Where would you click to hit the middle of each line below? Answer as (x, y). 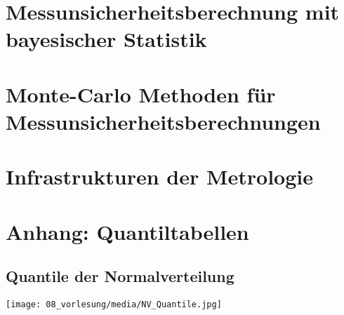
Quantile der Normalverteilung (120, 276)
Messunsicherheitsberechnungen (163, 121)
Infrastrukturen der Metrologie (159, 176)
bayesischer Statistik (106, 39)
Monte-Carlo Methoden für (141, 94)
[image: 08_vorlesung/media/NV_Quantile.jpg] (114, 305)
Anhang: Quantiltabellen (127, 231)
